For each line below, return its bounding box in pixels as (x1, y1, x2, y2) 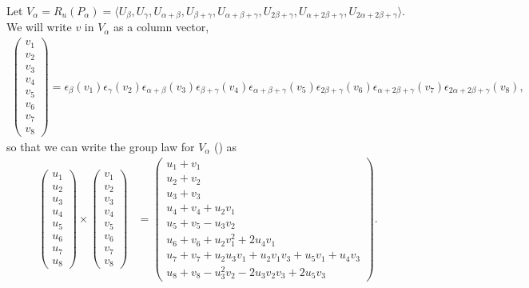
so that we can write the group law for (6, 138, 195, 155)
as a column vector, (113, 18, 209, 35)
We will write (6, 18, 72, 35)
